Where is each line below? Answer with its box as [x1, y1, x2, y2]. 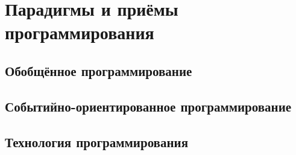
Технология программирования [5, 132, 189, 151]
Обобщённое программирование [5, 61, 192, 80]
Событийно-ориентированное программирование [5, 96, 292, 115]
